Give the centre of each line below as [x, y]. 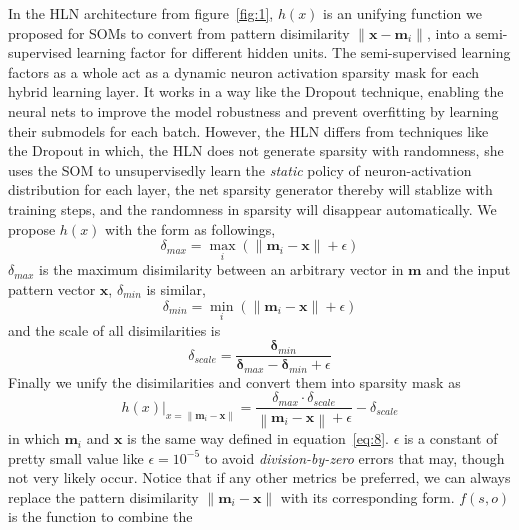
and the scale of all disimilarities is [114, 329]
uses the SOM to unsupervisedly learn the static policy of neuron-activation [240, 169]
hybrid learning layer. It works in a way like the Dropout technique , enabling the [256, 91]
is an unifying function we [402, 13]
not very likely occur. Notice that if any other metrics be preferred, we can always [259, 477]
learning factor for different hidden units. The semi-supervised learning [293, 52]
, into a [448, 32]
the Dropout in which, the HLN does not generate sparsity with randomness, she [256, 150]
